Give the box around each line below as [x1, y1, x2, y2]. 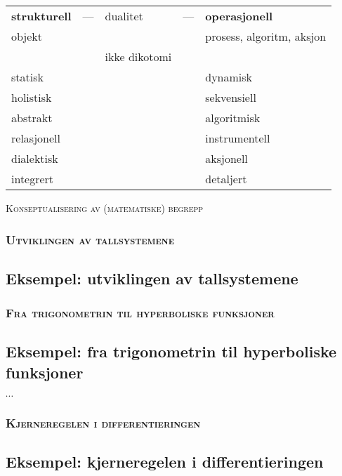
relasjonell [11, 130, 60, 146]
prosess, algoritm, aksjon [205, 28, 327, 44]
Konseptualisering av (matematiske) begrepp [6, 201, 204, 215]
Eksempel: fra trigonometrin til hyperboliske [6, 341, 337, 362]
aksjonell [205, 150, 248, 166]
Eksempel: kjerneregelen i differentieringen [6, 450, 324, 472]
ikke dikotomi [105, 48, 172, 65]
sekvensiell [205, 89, 256, 105]
